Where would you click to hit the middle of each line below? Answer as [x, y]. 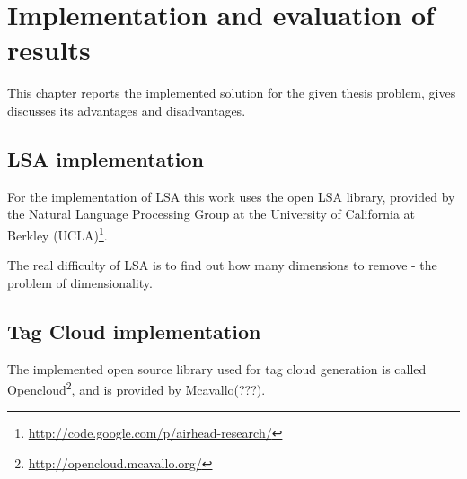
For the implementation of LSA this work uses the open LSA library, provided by [231, 196]
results [49, 50]
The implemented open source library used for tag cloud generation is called [217, 368]
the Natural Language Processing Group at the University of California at [211, 214]
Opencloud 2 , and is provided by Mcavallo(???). [137, 388]
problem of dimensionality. [80, 282]
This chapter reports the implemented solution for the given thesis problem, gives [232, 93]
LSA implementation [106, 158]
